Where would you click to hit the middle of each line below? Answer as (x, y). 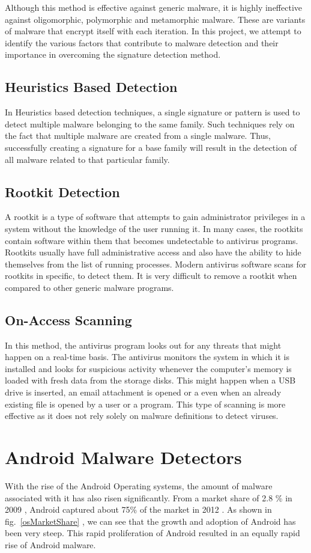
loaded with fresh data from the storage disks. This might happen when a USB (150, 380)
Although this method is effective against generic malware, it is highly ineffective (154, 7)
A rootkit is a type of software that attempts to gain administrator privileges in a (155, 217)
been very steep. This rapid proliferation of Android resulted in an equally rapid (152, 533)
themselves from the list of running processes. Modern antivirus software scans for (156, 264)
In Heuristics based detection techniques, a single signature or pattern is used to (152, 112)
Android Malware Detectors (123, 457)
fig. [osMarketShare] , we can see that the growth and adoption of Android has (150, 521)
